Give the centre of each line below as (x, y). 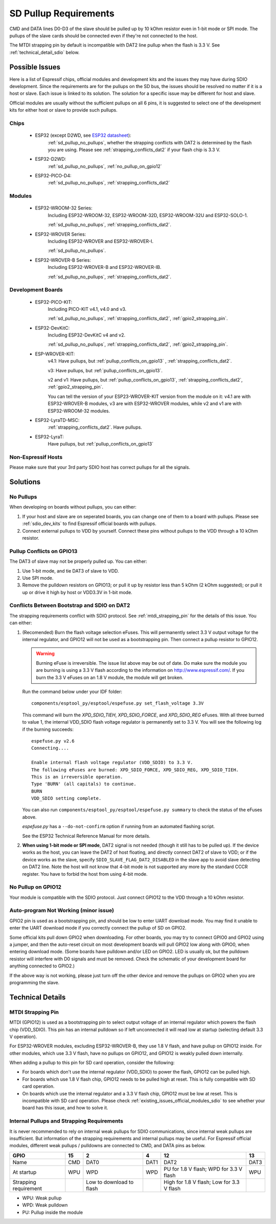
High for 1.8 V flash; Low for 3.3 (202, 1182)
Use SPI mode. (38, 578)
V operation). (23, 1037)
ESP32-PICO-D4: (53, 176)
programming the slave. (34, 982)
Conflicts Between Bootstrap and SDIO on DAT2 (70, 605)
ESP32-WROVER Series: (61, 234)
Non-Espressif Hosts (36, 457)
